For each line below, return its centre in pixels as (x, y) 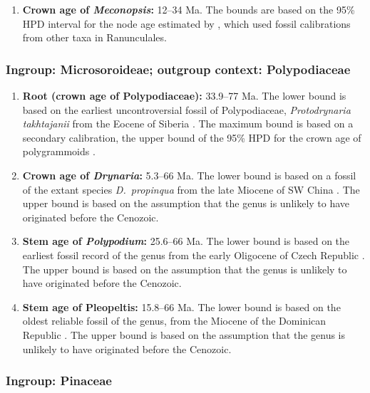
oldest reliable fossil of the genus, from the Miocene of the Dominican (174, 321)
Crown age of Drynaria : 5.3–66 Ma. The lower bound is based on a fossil (189, 175)
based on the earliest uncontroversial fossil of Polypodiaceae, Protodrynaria (186, 109)
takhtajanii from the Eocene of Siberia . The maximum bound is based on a (188, 124)
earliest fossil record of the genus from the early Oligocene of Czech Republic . (194, 255)
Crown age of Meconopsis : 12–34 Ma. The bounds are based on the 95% (189, 9)
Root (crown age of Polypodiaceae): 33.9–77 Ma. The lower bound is (184, 95)
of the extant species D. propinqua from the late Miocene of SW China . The (191, 189)
